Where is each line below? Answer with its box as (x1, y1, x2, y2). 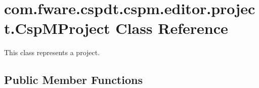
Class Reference (115, 18, 228, 38)
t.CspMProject (4, 18, 110, 38)
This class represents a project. (4, 47, 100, 58)
